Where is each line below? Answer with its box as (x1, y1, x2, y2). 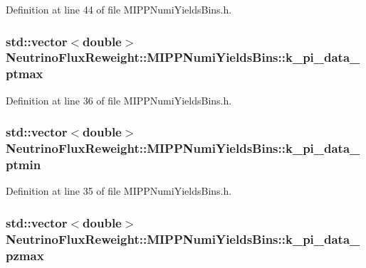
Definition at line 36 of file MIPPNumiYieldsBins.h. (6, 92, 232, 107)
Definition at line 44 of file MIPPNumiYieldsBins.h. (6, 2, 232, 16)
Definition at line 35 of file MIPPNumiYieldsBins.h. (6, 183, 232, 198)
